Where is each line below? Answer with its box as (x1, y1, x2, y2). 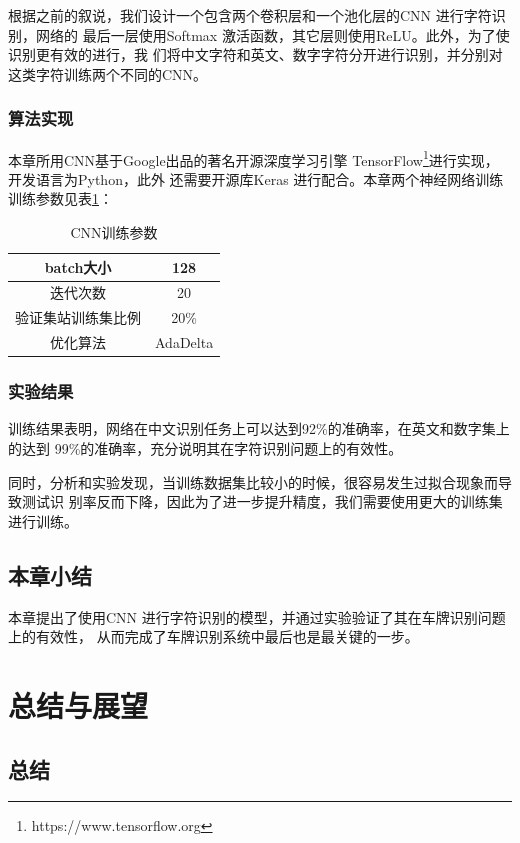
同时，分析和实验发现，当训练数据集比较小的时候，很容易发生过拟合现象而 (8, 471, 498, 492)
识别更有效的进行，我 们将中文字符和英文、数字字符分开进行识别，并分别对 (8, 44, 503, 65)
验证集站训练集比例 (15, 307, 141, 328)
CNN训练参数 (70, 222, 158, 243)
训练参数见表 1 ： (8, 188, 113, 209)
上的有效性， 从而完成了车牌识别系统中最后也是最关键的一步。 (8, 626, 419, 647)
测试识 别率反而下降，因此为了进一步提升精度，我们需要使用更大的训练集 (21, 491, 503, 512)
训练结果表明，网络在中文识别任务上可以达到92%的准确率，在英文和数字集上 (8, 418, 510, 439)
